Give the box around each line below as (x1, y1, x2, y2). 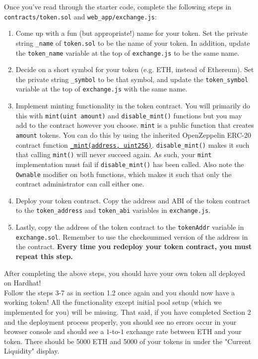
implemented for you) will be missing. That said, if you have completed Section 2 (4, 306, 251, 317)
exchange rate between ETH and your (126, 326, 242, 337)
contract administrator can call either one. (15, 179, 144, 189)
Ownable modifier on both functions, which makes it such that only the (15, 169, 232, 179)
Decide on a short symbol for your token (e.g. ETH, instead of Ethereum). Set (15, 64, 254, 75)
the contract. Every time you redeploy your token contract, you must (15, 241, 252, 252)
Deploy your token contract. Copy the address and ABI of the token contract (15, 195, 251, 205)
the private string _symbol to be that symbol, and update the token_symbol (15, 74, 249, 84)
